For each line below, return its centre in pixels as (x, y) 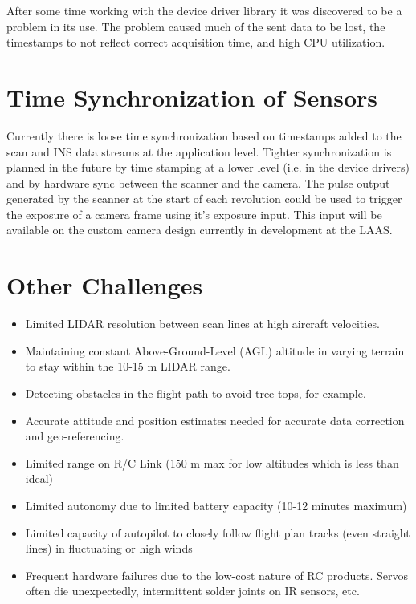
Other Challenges (105, 285)
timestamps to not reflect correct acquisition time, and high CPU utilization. (196, 42)
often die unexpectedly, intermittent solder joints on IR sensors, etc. (192, 591)
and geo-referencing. (75, 436)
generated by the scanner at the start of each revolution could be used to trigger (204, 199)
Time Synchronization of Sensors (192, 97)
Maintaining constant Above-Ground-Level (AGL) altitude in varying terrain (215, 350)
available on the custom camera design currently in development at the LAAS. (200, 230)
